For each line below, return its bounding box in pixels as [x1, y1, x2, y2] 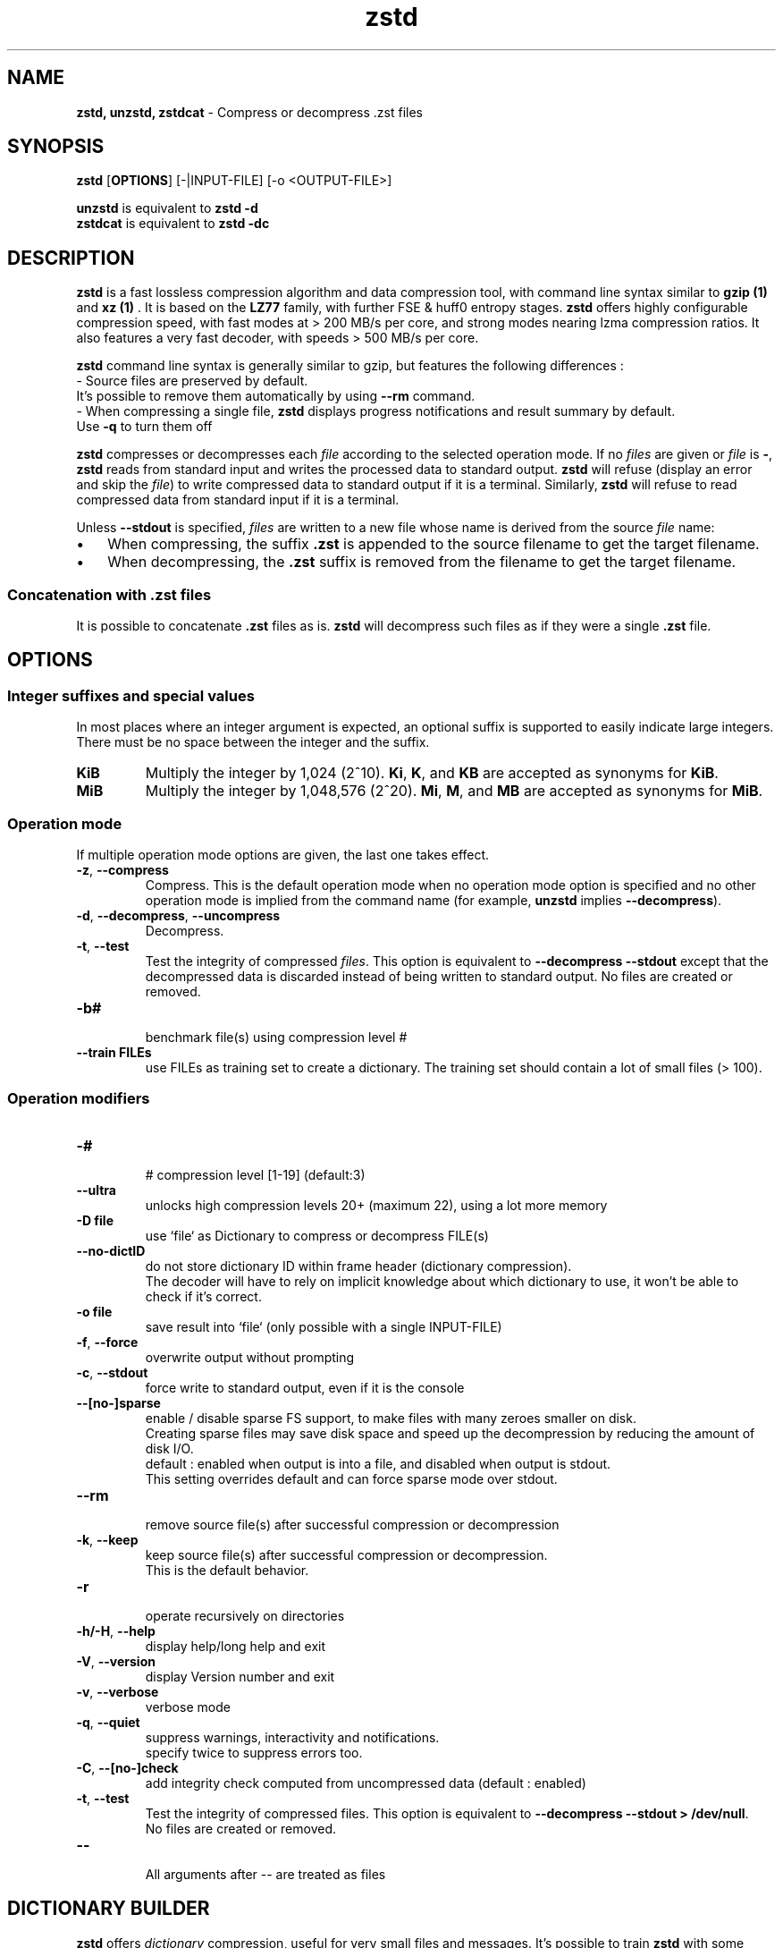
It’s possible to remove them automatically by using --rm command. [76, 388, 476, 404]
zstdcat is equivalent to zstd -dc [76, 216, 270, 232]
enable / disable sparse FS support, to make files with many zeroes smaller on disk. [145, 1410, 636, 1426]
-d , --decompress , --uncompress [76, 908, 281, 923]
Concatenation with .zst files [7, 585, 212, 604]
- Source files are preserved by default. [76, 373, 308, 389]
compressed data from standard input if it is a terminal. [76, 492, 400, 508]
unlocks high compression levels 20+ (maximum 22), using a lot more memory [145, 1197, 608, 1213]
